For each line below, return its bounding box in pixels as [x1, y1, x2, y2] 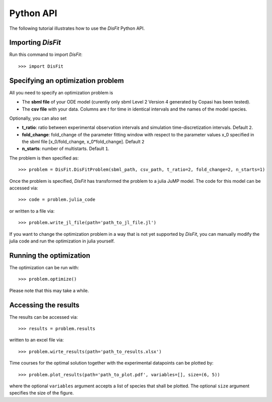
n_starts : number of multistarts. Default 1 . [22, 145, 109, 152]
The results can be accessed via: [9, 314, 78, 320]
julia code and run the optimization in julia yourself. [9, 238, 115, 244]
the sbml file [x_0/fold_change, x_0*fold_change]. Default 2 [22, 139, 145, 145]
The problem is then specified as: [9, 155, 79, 161]
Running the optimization [9, 251, 91, 260]
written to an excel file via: [9, 337, 64, 343]
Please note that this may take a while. [9, 287, 89, 293]
